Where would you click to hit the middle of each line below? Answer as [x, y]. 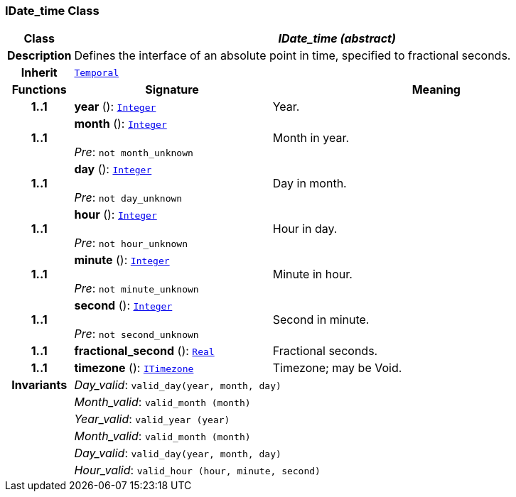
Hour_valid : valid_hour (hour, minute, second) [197, 470]
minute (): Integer [122, 260]
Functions [39, 90]
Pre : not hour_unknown [131, 243]
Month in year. [311, 138]
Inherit [39, 73]
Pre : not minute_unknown [136, 289]
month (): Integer [120, 124]
